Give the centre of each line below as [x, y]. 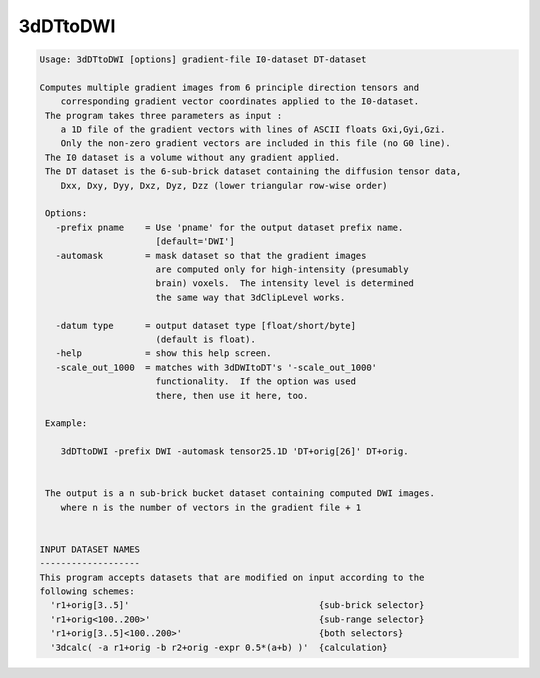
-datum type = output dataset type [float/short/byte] [206, 325]
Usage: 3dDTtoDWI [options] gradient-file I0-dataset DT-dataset [203, 59]
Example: [66, 423]
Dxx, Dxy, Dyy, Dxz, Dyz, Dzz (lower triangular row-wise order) [224, 185]
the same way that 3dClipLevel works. [250, 297]
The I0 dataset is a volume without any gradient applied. [193, 157]
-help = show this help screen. [163, 353]
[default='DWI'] [195, 241]
